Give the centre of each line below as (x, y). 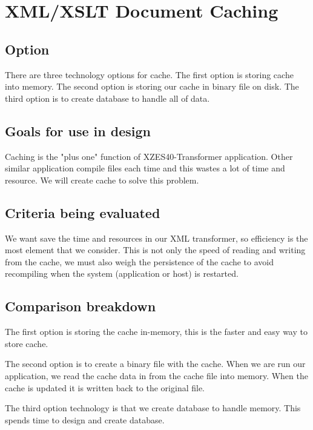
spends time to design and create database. (85, 419)
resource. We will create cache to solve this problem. (102, 180)
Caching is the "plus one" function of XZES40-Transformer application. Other (149, 156)
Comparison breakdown (81, 306)
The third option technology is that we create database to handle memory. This (153, 408)
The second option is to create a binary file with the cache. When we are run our (155, 364)
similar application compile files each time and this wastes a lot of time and (145, 168)
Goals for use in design (78, 131)
